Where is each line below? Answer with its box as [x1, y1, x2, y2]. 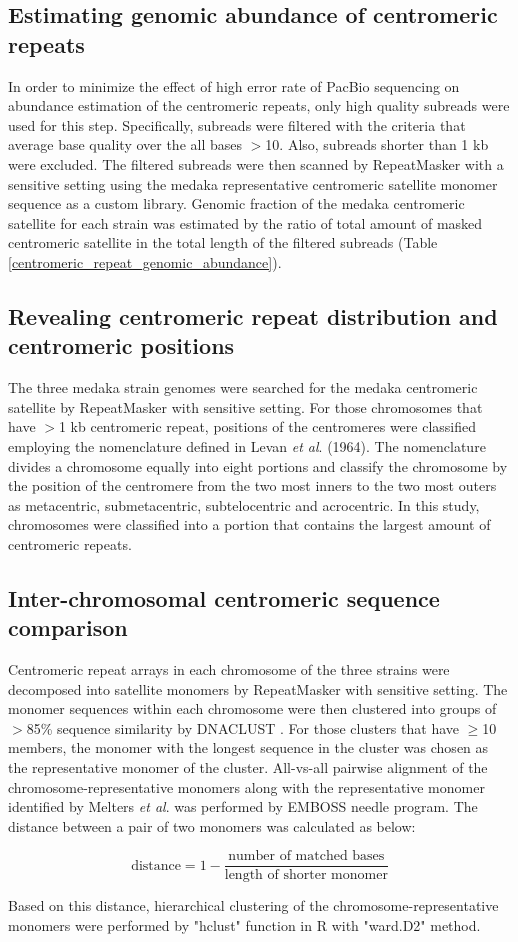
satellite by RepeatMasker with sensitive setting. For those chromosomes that [8, 396, 483, 417]
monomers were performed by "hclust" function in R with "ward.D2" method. [8, 915, 481, 936]
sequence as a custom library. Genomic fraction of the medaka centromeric [8, 193, 465, 214]
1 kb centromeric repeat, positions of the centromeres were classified [58, 416, 476, 437]
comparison [8, 612, 128, 643]
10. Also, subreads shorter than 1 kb [265, 134, 489, 155]
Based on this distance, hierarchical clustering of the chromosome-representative [8, 895, 499, 916]
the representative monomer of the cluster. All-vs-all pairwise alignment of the [8, 757, 488, 778]
